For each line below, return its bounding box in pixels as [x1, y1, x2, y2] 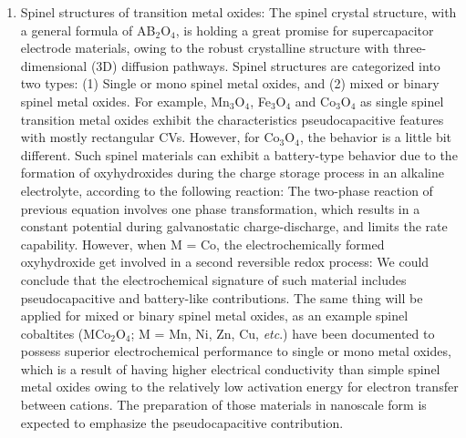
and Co [295, 91, 337, 110]
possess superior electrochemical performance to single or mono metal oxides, [20, 341, 451, 361]
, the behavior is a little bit [299, 127, 452, 147]
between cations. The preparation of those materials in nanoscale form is [20, 395, 427, 414]
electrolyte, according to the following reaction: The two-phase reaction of [20, 180, 433, 199]
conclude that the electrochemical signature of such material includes [20, 270, 407, 289]
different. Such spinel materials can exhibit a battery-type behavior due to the [20, 145, 458, 164]
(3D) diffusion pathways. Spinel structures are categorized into [90, 56, 440, 75]
